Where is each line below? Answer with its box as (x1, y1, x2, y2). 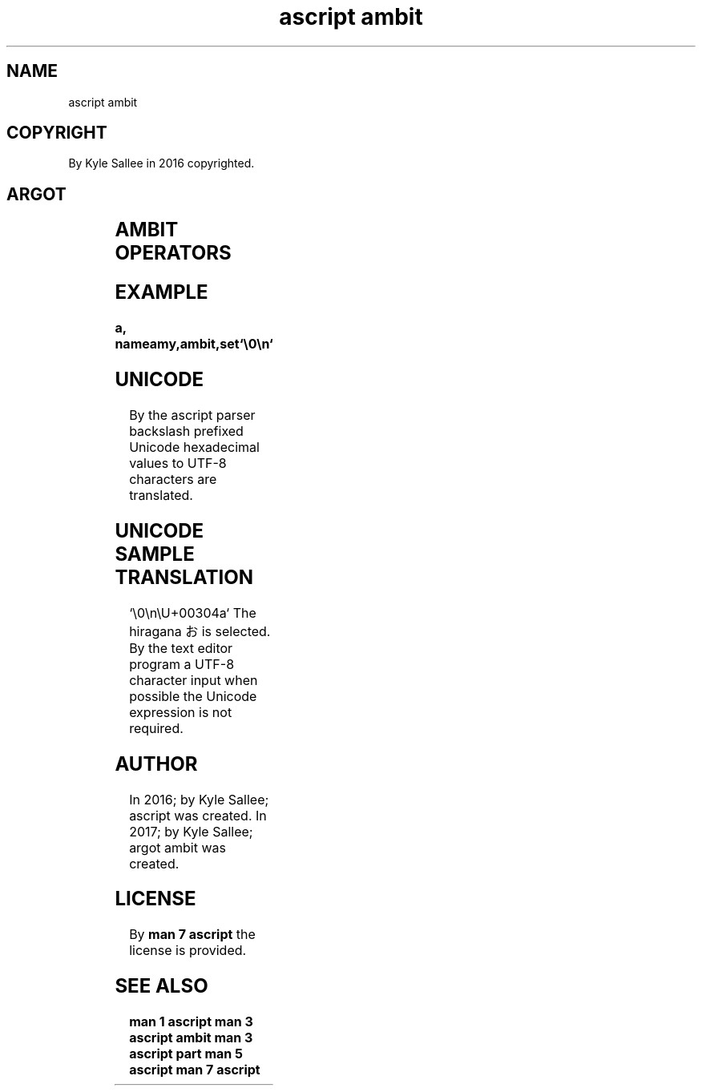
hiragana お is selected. (129, 623, 271, 639)
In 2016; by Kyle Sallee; (129, 791, 269, 808)
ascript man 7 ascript (129, 1062, 260, 1078)
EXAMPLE (115, 280, 208, 304)
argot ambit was (129, 839, 226, 856)
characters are (129, 470, 217, 487)
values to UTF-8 (129, 454, 227, 471)
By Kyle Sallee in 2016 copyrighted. (68, 156, 255, 171)
